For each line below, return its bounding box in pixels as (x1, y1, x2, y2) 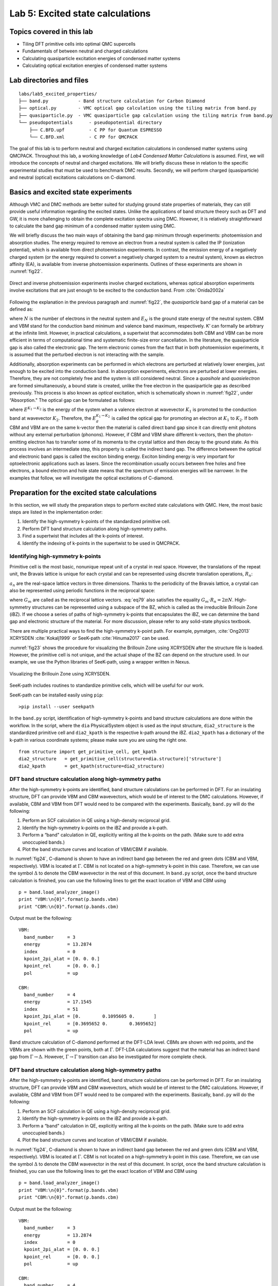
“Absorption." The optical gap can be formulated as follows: (9, 397, 136, 403)
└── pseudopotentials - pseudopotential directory (18, 120, 162, 126)
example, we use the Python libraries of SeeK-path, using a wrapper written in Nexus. (9, 659, 191, 665)
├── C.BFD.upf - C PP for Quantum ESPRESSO (29, 127, 162, 133)
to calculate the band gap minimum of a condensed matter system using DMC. (9, 223, 176, 229)
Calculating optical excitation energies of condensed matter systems (22, 62, 168, 69)
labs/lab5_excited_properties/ (18, 91, 97, 97)
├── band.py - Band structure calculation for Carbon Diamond (18, 98, 205, 104)
